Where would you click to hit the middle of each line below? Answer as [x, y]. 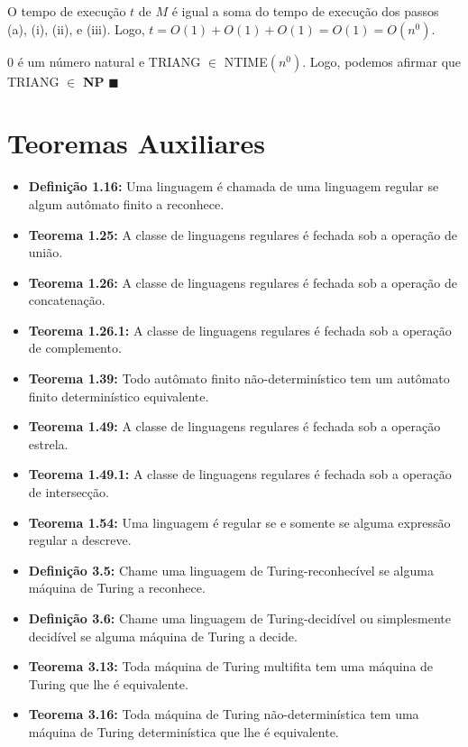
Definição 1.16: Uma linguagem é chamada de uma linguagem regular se [234, 186]
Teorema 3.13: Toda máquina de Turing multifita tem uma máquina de [231, 666]
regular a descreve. [80, 540]
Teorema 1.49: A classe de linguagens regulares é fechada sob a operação [234, 426]
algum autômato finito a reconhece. [126, 203]
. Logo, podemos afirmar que [382, 61]
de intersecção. [69, 492]
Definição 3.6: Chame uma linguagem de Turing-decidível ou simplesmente [240, 618]
